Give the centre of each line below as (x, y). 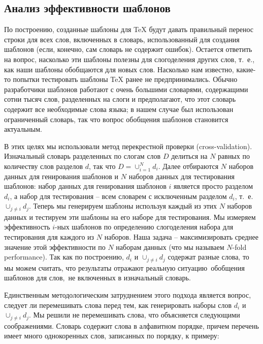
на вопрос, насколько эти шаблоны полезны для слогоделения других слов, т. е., (129, 59)
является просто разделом (213, 186)
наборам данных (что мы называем (170, 247)
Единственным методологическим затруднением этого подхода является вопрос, (128, 294)
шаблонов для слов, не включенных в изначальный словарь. (97, 278)
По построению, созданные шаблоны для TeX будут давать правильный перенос (129, 29)
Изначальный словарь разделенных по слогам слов (83, 156)
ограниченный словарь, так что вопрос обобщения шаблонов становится (116, 119)
